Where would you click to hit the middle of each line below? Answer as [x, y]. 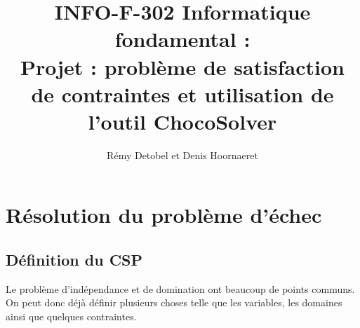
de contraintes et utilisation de [182, 94]
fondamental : [182, 39]
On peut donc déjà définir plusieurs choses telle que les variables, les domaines [174, 302]
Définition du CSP [74, 260]
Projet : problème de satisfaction [182, 66]
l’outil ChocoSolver [182, 121]
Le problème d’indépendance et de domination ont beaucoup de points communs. [180, 288]
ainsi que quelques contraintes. [71, 316]
